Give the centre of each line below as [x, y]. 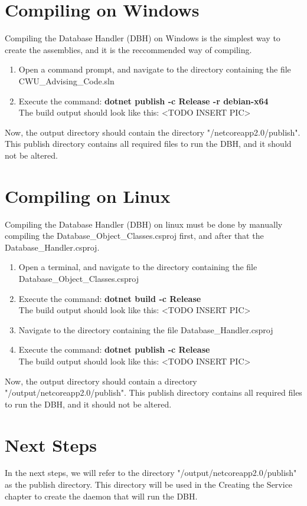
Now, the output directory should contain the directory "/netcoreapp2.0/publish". [153, 132]
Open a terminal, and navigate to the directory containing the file [138, 267]
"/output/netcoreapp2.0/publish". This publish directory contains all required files [153, 392]
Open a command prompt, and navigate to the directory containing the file [155, 69]
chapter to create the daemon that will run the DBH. [101, 496]
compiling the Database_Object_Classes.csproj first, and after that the [134, 236]
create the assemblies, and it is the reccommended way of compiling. [128, 49]
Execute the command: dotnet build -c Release [110, 298]
